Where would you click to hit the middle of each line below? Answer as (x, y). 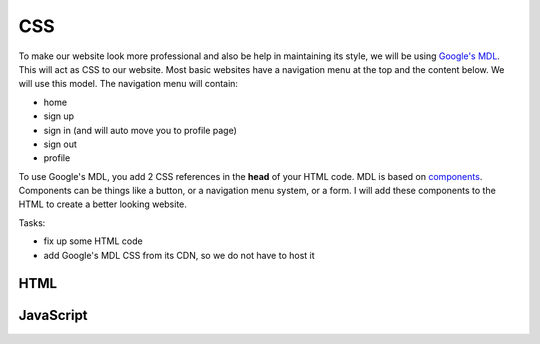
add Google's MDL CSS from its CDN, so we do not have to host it (179, 255)
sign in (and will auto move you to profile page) (140, 130)
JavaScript (53, 315)
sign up (59, 116)
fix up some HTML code (93, 241)
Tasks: (32, 222)
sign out (60, 144)
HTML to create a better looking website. (102, 204)
